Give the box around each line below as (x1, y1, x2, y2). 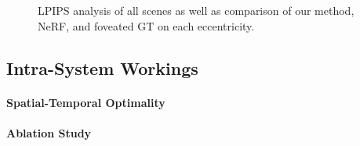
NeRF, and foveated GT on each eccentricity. (38, 17, 255, 34)
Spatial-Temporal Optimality (6, 94, 165, 110)
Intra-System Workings (6, 55, 198, 80)
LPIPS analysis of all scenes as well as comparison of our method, (38, 2, 355, 18)
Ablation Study (6, 124, 92, 141)
